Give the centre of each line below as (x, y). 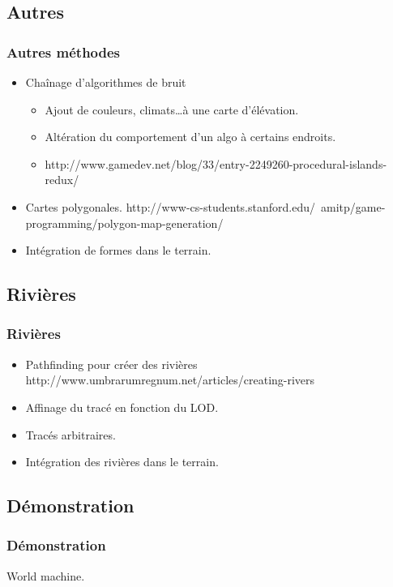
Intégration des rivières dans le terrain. (122, 462)
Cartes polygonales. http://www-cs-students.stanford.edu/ (170, 206)
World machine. (46, 575)
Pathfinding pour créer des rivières (111, 364)
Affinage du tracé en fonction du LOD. (122, 407)
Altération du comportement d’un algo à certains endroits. (190, 137)
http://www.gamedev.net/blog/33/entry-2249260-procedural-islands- (216, 163)
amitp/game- (353, 206)
